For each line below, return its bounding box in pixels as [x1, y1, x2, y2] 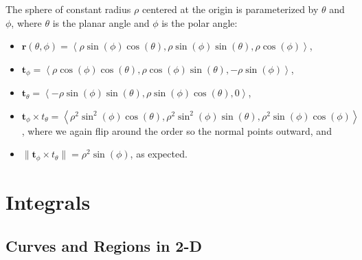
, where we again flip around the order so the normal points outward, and [21, 123, 332, 138]
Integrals [5, 188, 91, 216]
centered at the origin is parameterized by [142, 2, 319, 16]
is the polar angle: [161, 15, 238, 30]
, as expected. [130, 147, 188, 161]
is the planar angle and [52, 15, 150, 30]
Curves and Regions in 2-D [5, 235, 202, 256]
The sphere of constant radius [5, 2, 131, 16]
